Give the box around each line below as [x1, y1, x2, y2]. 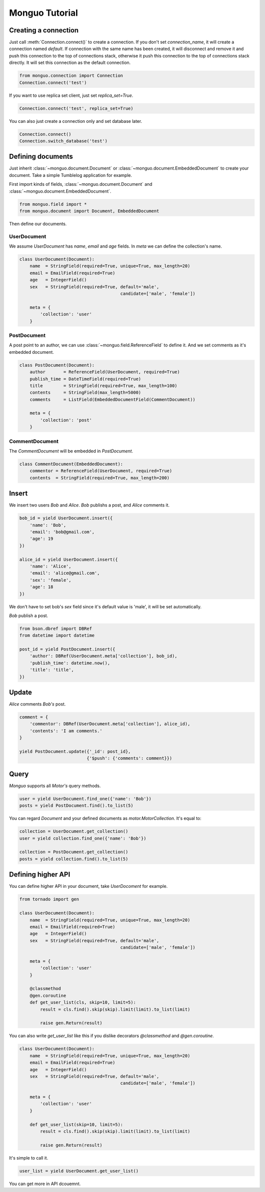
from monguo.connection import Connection [19, 73, 123, 79]
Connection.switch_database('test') [19, 138, 108, 143]
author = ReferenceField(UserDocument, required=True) [29, 369, 180, 375]
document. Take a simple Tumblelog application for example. [9, 172, 132, 178]
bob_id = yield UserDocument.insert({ [19, 515, 113, 521]
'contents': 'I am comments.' [29, 728, 103, 734]
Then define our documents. [9, 221, 67, 227]
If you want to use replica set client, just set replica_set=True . [9, 92, 133, 98]
